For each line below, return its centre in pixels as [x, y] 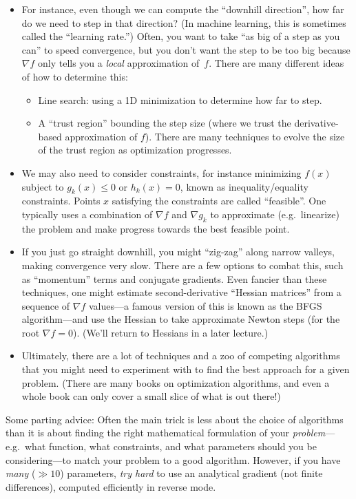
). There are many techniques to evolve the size [245, 136]
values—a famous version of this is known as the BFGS [205, 305]
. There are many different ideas [276, 63]
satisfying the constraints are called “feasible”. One [219, 201]
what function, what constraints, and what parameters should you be [170, 446]
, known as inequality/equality [244, 186]
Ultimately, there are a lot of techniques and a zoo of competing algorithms [181, 355]
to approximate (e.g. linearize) [275, 214]
